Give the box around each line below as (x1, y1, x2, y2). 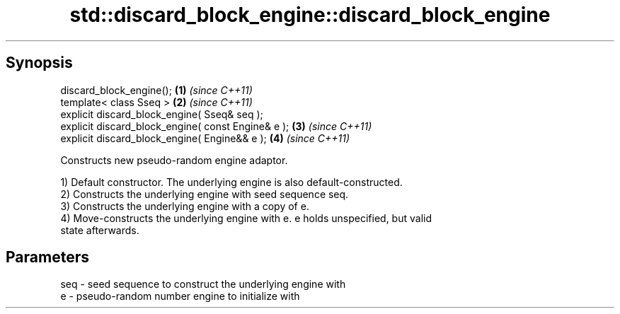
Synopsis (6, 54, 73, 72)
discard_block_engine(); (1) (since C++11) (60, 83, 253, 96)
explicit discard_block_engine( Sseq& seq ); (60, 107, 263, 120)
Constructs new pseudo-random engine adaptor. (60, 153, 288, 166)
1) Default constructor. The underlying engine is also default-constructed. (60, 175, 403, 188)
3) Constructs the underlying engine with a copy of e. (60, 199, 309, 212)
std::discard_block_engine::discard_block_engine (69, 3, 551, 27)
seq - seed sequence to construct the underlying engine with (60, 278, 346, 291)
